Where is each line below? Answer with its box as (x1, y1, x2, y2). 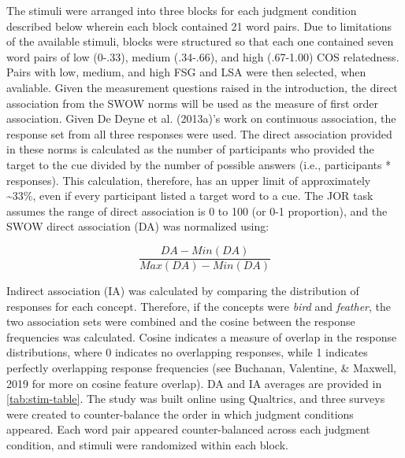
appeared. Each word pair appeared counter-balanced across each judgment (6, 421, 370, 438)
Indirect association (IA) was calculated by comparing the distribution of (6, 282, 359, 298)
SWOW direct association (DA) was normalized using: (6, 218, 269, 235)
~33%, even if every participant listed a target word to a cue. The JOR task (6, 187, 373, 204)
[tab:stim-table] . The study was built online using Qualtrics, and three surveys (6, 390, 385, 407)
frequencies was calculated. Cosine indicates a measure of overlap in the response (6, 328, 397, 345)
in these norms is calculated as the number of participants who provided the (6, 141, 374, 157)
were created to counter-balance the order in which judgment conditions (6, 405, 354, 422)
